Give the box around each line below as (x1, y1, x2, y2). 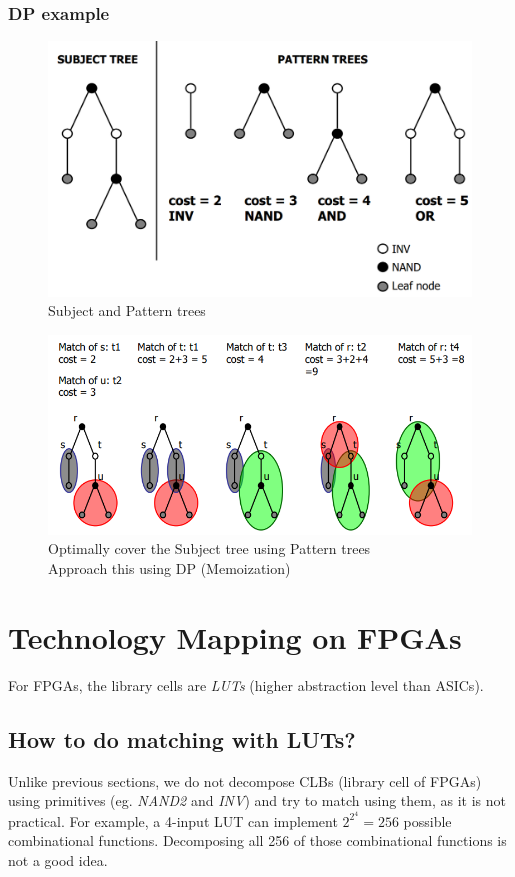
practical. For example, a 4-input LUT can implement (8, 810, 338, 831)
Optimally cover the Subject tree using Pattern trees (48, 538, 371, 559)
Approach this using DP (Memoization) (48, 558, 291, 579)
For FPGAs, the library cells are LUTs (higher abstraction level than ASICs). (8, 674, 484, 695)
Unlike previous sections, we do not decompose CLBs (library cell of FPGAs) (8, 770, 482, 791)
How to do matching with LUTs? (8, 723, 356, 754)
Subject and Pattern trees (48, 300, 206, 321)
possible (403, 810, 452, 831)
